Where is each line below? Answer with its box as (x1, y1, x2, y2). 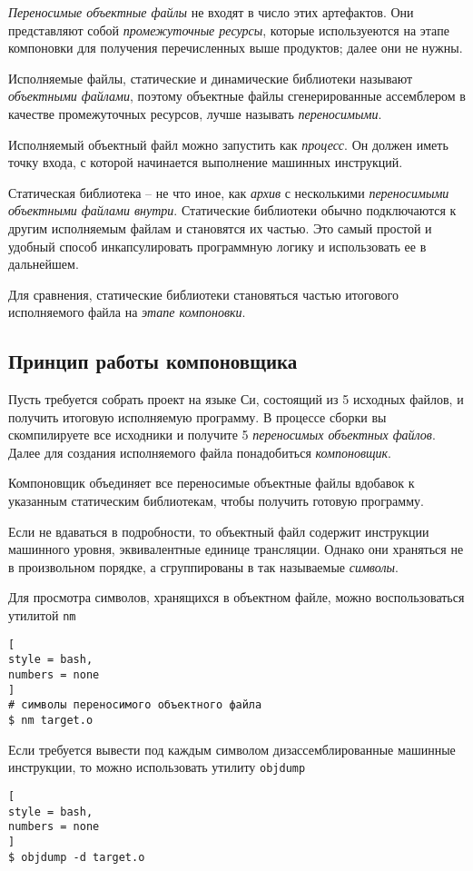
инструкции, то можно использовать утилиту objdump (8, 757, 306, 777)
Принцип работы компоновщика (8, 347, 298, 375)
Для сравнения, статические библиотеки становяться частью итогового (8, 284, 399, 303)
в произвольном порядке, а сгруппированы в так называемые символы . (8, 557, 399, 576)
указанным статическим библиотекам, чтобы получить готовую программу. (8, 491, 424, 510)
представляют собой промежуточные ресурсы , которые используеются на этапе (8, 20, 449, 39)
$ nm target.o (8, 713, 94, 727)
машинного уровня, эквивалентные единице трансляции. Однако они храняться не (8, 539, 464, 559)
